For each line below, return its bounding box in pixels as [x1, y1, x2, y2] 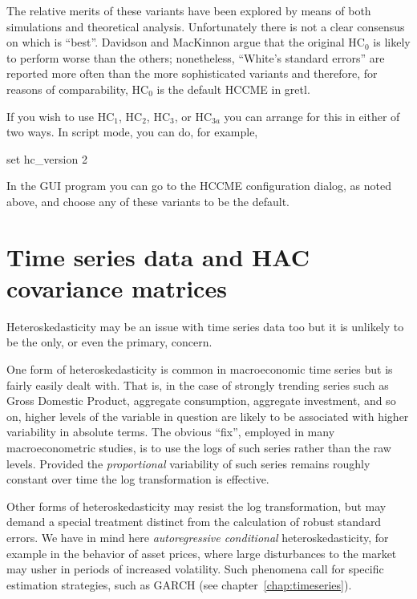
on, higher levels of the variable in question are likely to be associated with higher [6, 407, 409, 424]
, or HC [174, 107, 213, 124]
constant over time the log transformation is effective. [6, 471, 269, 488]
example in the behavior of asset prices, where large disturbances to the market [6, 544, 397, 561]
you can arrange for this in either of [224, 107, 400, 124]
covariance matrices [6, 271, 227, 304]
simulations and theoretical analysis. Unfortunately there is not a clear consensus [6, 18, 405, 34]
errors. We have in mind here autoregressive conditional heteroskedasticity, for [6, 528, 389, 545]
